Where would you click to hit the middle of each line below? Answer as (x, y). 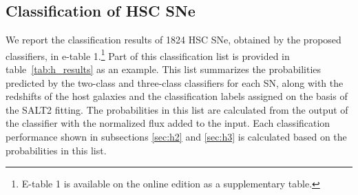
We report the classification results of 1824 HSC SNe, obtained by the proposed (173, 40)
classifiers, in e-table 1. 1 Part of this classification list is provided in (148, 54)
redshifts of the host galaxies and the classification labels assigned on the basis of (177, 96)
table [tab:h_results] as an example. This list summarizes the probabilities (164, 69)
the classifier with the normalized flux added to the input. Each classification (168, 123)
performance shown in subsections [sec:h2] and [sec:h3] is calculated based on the (176, 137)
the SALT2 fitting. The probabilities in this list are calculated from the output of (177, 109)
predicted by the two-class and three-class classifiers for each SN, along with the (175, 82)
